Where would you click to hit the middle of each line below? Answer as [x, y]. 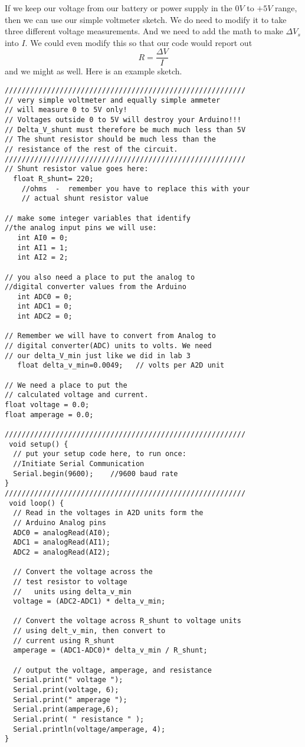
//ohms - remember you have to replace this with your [136, 189]
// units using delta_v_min [72, 592]
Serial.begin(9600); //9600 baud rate [96, 474]
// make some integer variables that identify [98, 218]
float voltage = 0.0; [47, 405]
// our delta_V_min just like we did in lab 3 [98, 356]
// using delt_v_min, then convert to [89, 631]
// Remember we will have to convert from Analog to [110, 336]
